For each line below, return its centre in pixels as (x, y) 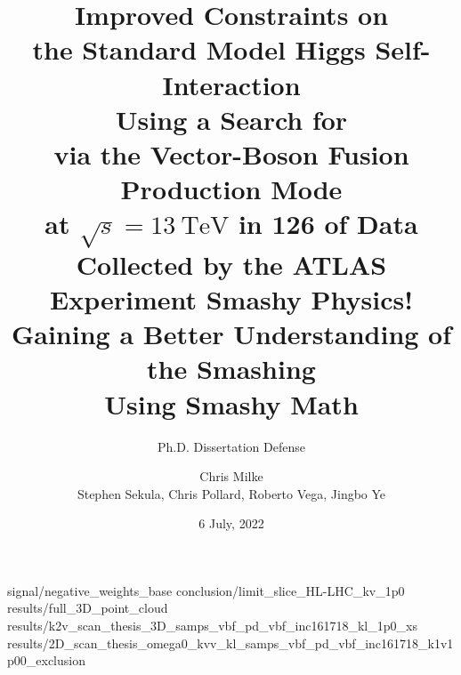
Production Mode (231, 189)
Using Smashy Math (231, 403)
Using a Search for (231, 119)
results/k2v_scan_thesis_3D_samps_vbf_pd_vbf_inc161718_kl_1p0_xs (212, 626)
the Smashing (231, 369)
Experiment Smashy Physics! (231, 299)
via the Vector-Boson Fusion (231, 153)
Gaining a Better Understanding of (231, 334)
